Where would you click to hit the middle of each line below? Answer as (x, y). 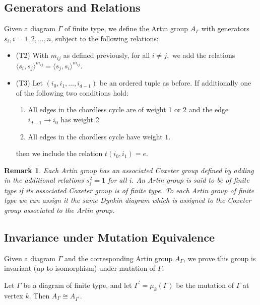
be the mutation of (205, 285)
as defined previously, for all (107, 55)
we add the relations (204, 55)
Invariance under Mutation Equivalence (109, 237)
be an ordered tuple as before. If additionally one (175, 83)
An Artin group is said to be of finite (193, 180)
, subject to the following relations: (105, 38)
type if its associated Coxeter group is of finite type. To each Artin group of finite (129, 190)
